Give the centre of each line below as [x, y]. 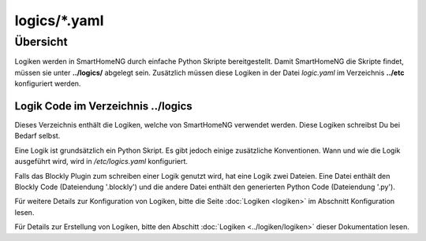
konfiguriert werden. [48, 83]
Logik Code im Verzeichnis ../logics [103, 106]
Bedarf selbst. [37, 136]
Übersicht [41, 42]
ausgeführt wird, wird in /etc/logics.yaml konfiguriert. [101, 161]
